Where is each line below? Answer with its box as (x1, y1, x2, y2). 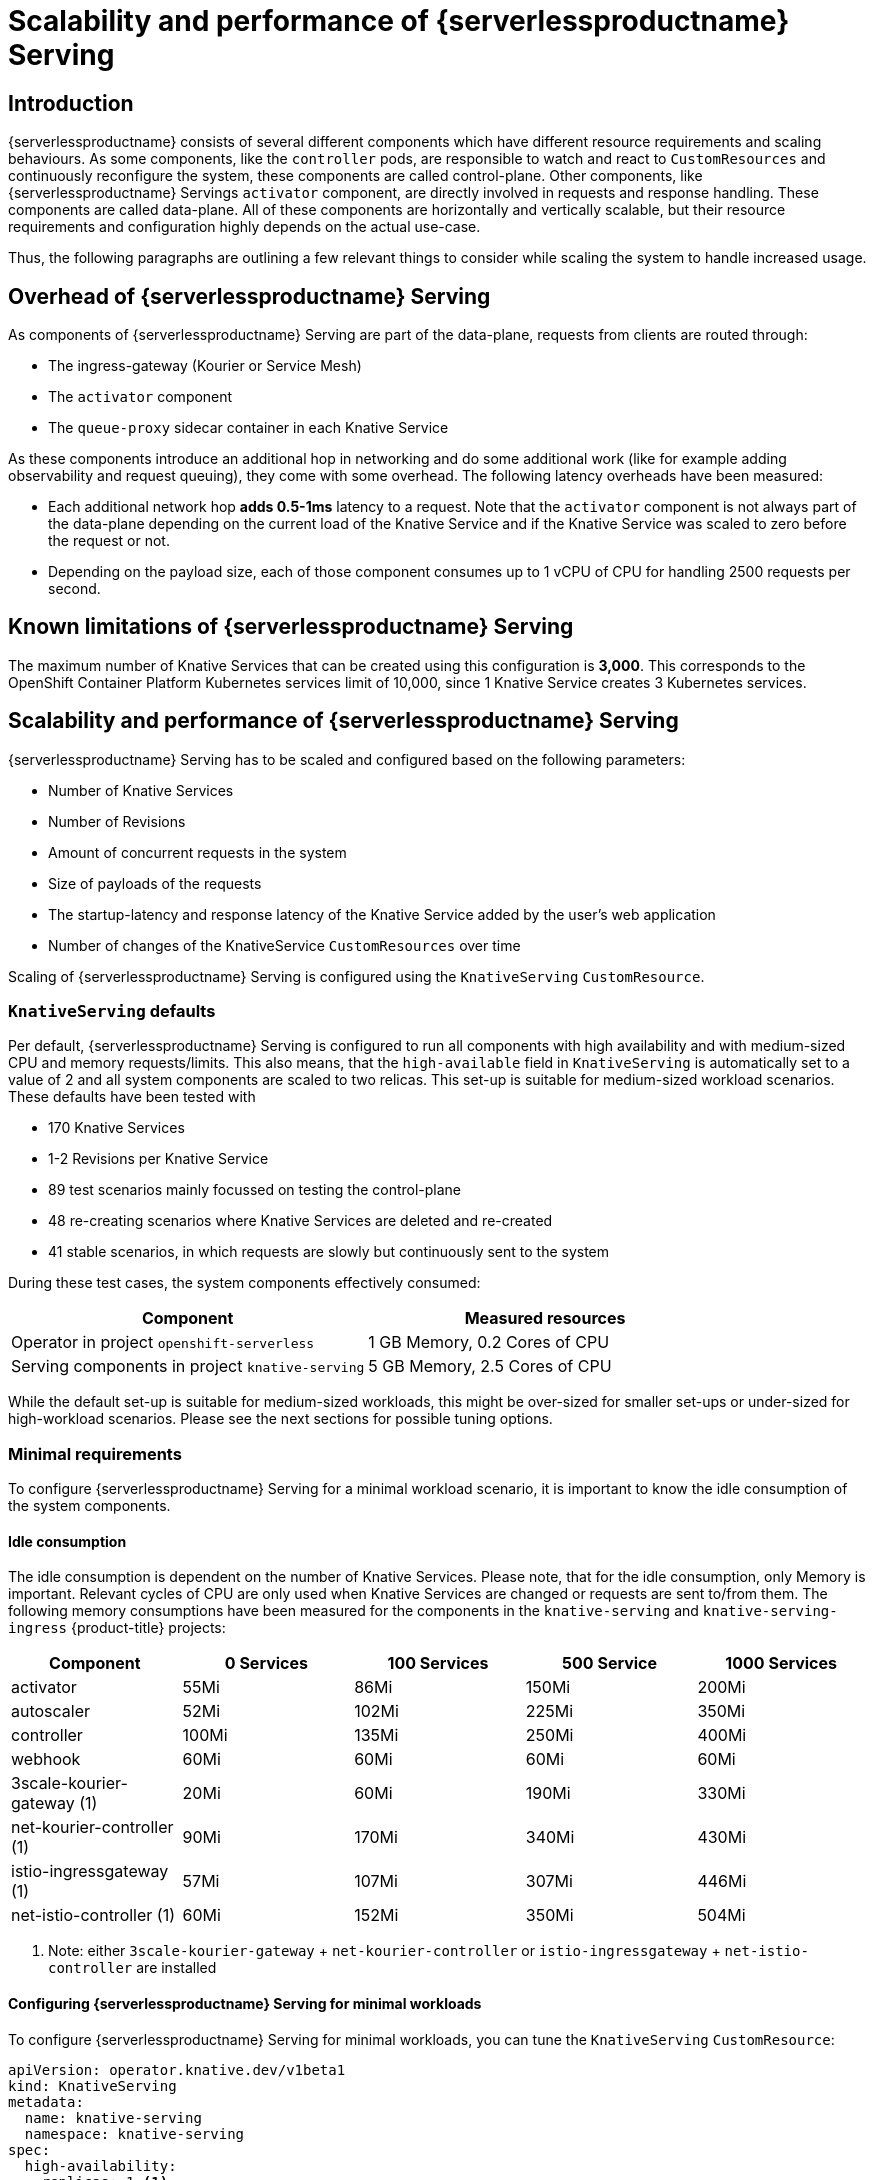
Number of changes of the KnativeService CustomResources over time (48, 936, 521, 954)
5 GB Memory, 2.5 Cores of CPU (368, 1356, 612, 1377)
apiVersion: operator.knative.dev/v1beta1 (8, 2061, 346, 2078)
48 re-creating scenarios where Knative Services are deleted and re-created (48, 1212, 553, 1230)
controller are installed (48, 1959, 217, 1977)
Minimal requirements (8, 1443, 182, 1464)
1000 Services (725, 1653, 838, 1674)
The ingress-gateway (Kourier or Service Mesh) (48, 357, 362, 375)
